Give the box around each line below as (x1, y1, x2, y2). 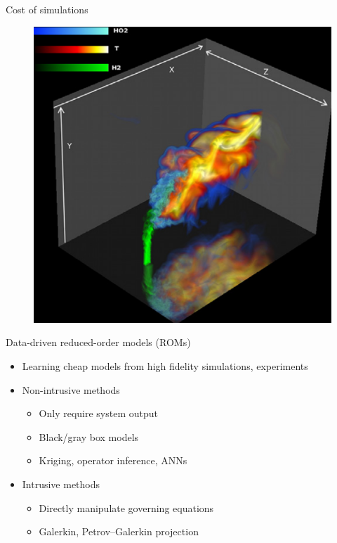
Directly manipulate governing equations (39, 500, 214, 515)
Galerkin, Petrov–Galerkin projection (39, 524, 199, 539)
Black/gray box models (39, 429, 139, 444)
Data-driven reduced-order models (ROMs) (6, 335, 191, 350)
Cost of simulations (6, 2, 88, 16)
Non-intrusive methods (22, 382, 120, 397)
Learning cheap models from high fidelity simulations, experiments (22, 358, 308, 373)
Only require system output (39, 406, 159, 421)
